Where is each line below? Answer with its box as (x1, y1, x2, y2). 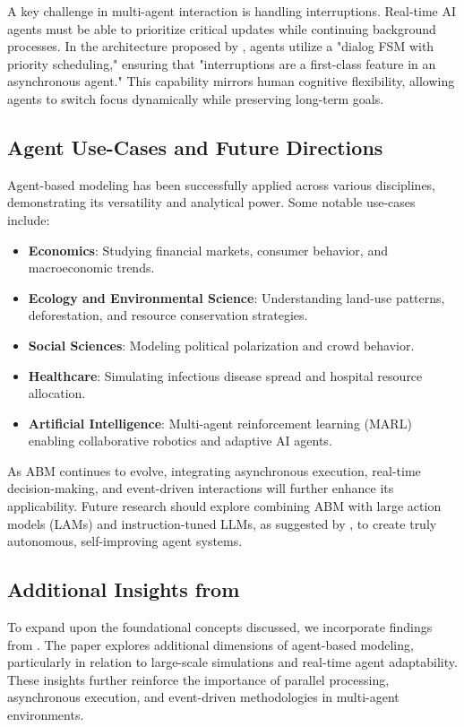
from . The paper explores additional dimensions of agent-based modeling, (7, 635, 414, 653)
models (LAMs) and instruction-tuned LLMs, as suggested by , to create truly (7, 514, 437, 532)
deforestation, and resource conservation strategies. (28, 306, 308, 325)
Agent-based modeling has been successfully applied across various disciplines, (7, 175, 435, 194)
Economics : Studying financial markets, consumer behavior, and (28, 240, 388, 259)
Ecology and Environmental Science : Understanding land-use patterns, (28, 288, 445, 307)
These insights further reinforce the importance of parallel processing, (7, 670, 390, 688)
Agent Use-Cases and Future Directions (7, 133, 383, 160)
